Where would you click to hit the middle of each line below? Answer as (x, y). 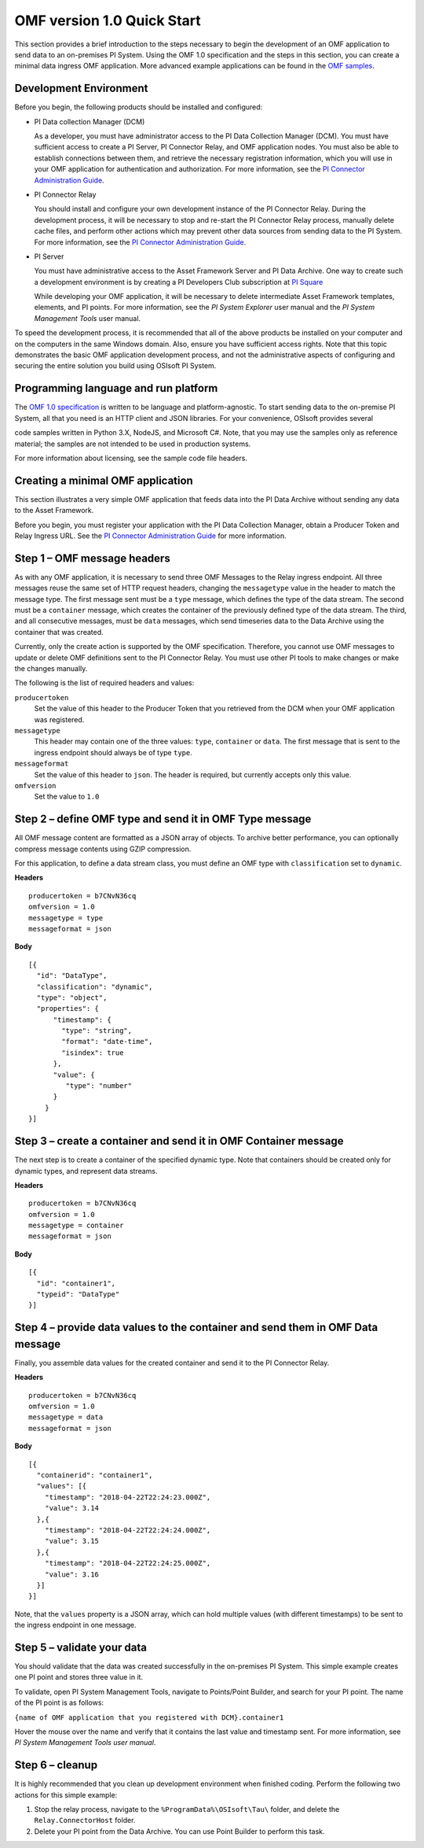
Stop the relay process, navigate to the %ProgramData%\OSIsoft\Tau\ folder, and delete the (187, 1809)
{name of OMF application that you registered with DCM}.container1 (149, 1717)
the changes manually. (51, 669)
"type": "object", (72, 998)
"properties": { (68, 1009)
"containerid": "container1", (95, 1475)
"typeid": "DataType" (78, 1295)
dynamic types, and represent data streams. (86, 1171)
